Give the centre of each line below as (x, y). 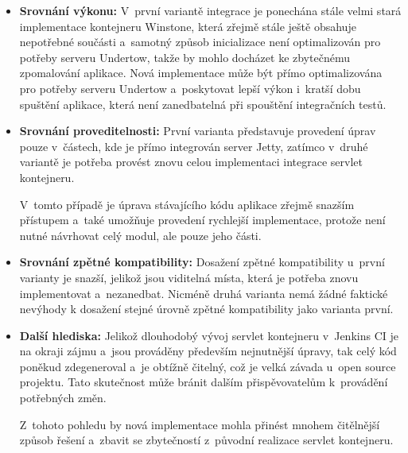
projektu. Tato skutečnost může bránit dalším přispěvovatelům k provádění (204, 382)
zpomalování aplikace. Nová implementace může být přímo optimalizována (201, 73)
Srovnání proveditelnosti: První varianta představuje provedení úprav (198, 131)
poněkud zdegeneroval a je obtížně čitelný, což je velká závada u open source (208, 366)
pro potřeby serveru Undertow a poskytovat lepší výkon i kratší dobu (190, 88)
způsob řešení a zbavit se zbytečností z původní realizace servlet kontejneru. (206, 440)
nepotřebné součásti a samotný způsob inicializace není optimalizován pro (200, 42)
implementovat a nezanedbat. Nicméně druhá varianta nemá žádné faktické (204, 293)
